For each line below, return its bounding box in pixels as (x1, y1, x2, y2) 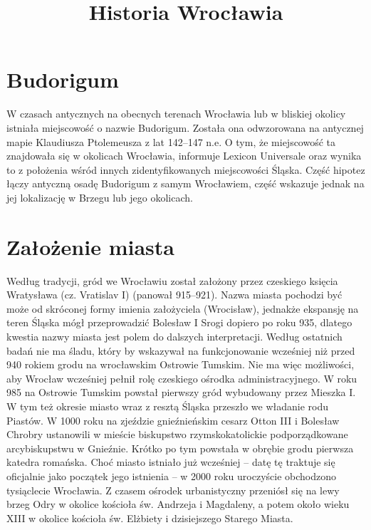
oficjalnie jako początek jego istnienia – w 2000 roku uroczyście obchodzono (6, 468, 337, 483)
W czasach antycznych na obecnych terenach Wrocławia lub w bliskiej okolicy (6, 106, 346, 121)
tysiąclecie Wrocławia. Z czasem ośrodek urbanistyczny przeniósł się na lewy (6, 482, 340, 497)
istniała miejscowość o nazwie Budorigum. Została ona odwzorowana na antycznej (6, 120, 364, 135)
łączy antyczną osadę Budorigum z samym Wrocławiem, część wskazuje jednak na (6, 176, 365, 191)
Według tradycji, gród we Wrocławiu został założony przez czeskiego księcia (6, 273, 338, 288)
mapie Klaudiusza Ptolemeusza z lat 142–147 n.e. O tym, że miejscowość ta (6, 134, 336, 149)
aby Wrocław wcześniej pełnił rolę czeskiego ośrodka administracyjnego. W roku (6, 370, 357, 385)
